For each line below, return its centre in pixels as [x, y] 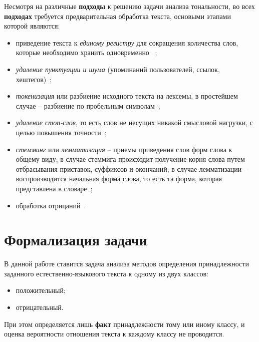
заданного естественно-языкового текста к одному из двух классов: [106, 273]
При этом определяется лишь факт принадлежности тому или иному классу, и [124, 324]
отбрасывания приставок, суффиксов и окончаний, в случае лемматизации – [132, 168]
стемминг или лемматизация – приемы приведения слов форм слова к [124, 149]
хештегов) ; [34, 79]
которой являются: [32, 26]
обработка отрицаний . [51, 205]
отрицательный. [40, 307]
